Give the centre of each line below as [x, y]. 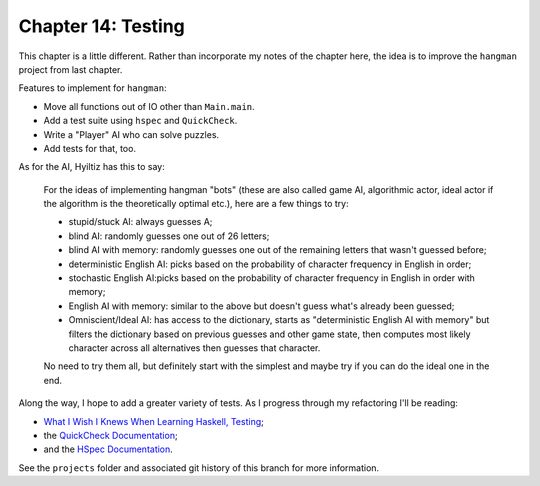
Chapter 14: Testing [101, 26]
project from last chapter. [70, 69]
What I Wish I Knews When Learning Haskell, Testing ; [153, 421]
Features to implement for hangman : [92, 88]
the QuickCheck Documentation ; [111, 435]
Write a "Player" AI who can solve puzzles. [131, 134]
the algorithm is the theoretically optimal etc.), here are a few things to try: [196, 204]
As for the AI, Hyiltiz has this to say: [91, 167]
